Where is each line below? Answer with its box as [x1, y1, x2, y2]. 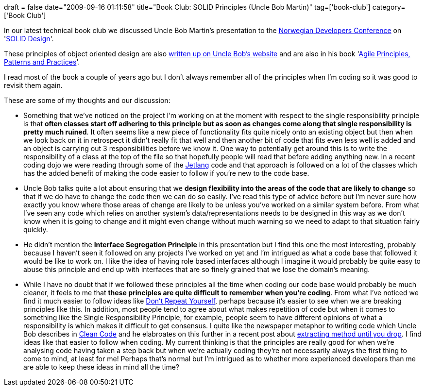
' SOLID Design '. [4, 34, 54, 43]
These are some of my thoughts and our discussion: [4, 96, 170, 104]
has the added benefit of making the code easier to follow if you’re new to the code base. [23, 169, 309, 177]
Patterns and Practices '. [4, 58, 80, 66]
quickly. [23, 225, 48, 234]
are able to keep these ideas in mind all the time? [23, 363, 179, 371]
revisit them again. [4, 81, 63, 89]
